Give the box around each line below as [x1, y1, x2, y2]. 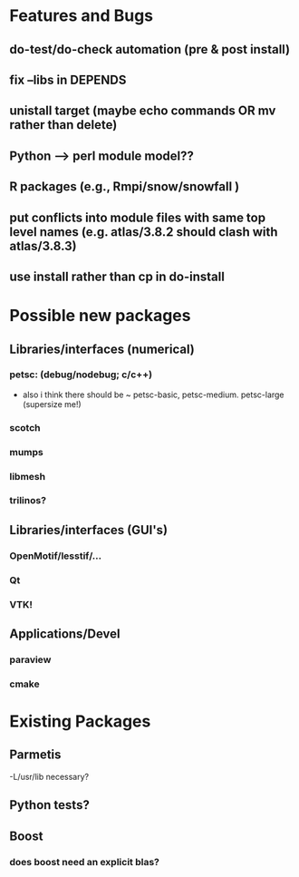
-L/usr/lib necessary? [9, 771, 89, 782]
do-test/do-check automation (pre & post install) [9, 42, 291, 57]
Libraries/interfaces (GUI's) [9, 522, 169, 538]
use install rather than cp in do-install [9, 268, 225, 284]
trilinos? [9, 494, 47, 507]
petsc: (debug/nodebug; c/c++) [9, 368, 152, 381]
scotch [9, 421, 41, 434]
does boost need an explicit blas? [9, 855, 160, 868]
